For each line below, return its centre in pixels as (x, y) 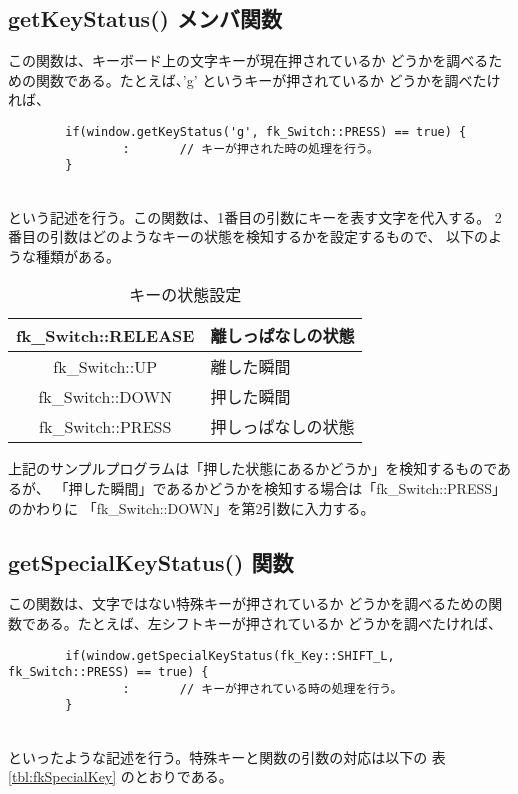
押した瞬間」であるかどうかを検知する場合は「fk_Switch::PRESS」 (287, 487)
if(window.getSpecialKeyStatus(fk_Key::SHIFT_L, (230, 655)
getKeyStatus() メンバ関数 (145, 18)
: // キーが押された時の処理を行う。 (250, 148)
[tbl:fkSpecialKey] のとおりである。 (120, 776)
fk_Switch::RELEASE (105, 335)
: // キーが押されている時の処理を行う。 (262, 688)
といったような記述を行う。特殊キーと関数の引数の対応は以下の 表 (227, 756)
